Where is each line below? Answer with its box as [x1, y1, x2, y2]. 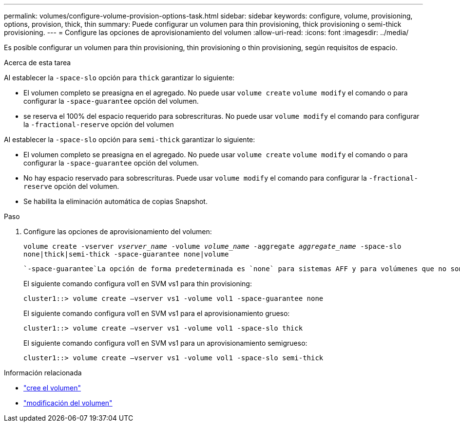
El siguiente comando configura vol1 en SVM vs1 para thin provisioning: [23, 279, 252, 288]
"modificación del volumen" [23, 399, 113, 407]
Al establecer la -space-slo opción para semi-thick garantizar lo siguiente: [4, 135, 255, 144]
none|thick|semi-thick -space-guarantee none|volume [23, 250, 229, 258]
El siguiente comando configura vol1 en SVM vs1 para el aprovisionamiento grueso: [23, 309, 290, 317]
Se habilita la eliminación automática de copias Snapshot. [23, 197, 208, 205]
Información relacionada [4, 369, 82, 377]
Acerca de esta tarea [4, 58, 71, 67]
